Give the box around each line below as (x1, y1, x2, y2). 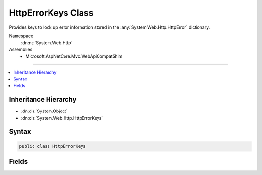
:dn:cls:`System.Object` (21, 108, 68, 114)
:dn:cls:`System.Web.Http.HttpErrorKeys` (21, 115, 103, 121)
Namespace (9, 33, 33, 39)
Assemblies (9, 47, 33, 52)
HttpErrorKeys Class (9, 7, 94, 18)
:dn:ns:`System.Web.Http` (21, 40, 73, 46)
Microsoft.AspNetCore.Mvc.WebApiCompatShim (25, 53, 123, 59)
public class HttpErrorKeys (19, 143, 86, 149)
